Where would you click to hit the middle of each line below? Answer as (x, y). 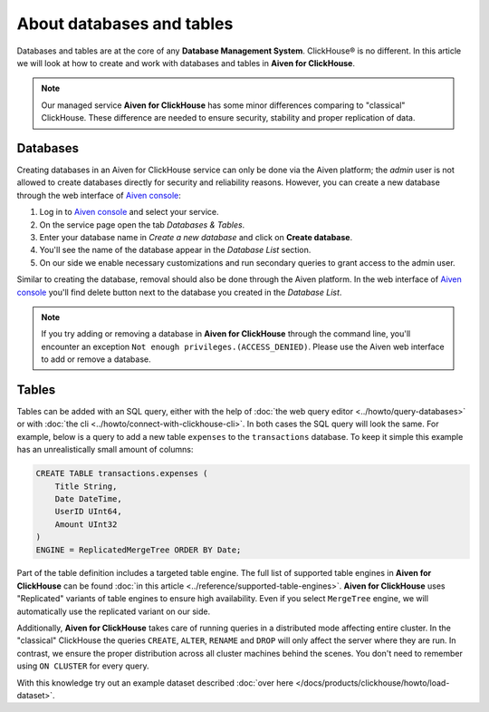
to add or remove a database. (96, 359)
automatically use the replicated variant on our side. (114, 611)
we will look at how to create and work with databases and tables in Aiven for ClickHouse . (186, 63)
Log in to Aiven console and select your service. (129, 212)
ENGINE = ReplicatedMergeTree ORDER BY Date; (139, 550)
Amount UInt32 (86, 524)
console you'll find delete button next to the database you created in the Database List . (179, 292)
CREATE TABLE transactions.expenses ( (122, 473)
